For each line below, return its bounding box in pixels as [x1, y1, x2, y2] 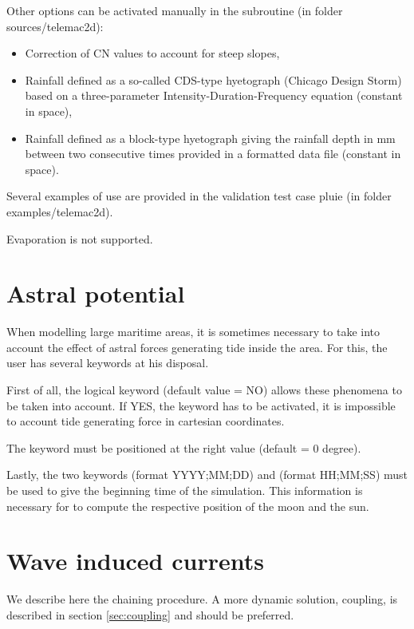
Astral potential [6, 277, 185, 310]
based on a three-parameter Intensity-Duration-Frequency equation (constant [25, 87, 403, 104]
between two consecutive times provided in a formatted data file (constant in [25, 145, 401, 162]
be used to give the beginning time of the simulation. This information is [6, 482, 363, 498]
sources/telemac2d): [6, 18, 104, 34]
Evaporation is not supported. [6, 230, 153, 247]
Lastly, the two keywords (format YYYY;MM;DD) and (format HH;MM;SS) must [6, 466, 408, 483]
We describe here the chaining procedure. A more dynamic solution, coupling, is [6, 591, 398, 607]
